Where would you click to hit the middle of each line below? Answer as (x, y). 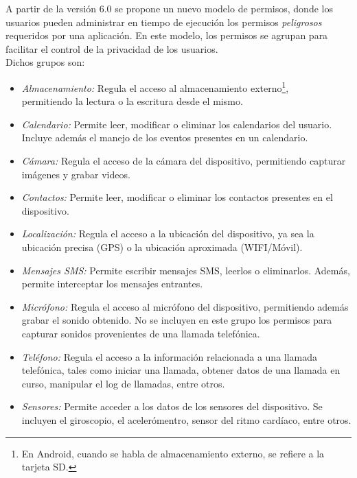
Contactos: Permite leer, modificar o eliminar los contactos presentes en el (177, 197)
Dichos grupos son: (45, 62)
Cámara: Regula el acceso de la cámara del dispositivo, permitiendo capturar (184, 160)
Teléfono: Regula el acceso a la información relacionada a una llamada (170, 356)
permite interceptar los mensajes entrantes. (112, 284)
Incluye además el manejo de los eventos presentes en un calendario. (165, 138)
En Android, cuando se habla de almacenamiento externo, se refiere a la (173, 453)
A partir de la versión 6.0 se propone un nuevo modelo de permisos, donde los (169, 8)
